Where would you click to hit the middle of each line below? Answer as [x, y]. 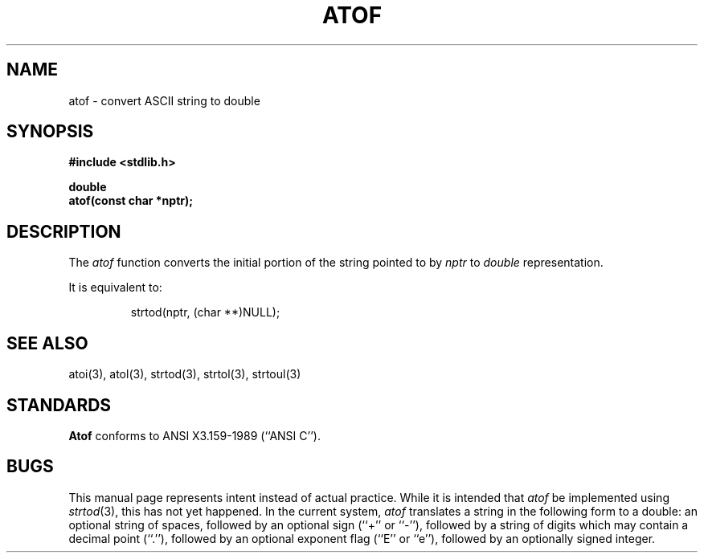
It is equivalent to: [115, 288]
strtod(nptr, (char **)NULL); [205, 312]
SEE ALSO [47, 343]
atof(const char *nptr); [131, 201]
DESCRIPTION [64, 231]
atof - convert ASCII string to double [164, 100]
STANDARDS [59, 405]
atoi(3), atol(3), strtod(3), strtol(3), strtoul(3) [185, 374]
